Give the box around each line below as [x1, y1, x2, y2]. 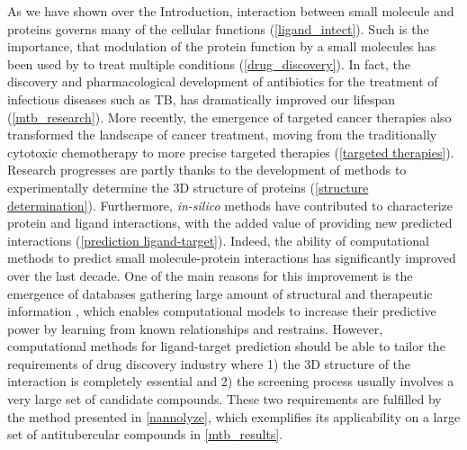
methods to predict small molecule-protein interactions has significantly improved [7, 248, 456, 267]
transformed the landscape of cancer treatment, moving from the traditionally [7, 125, 437, 144]
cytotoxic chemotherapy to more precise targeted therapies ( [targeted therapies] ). [7, 142, 454, 161]
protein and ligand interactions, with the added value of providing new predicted [7, 213, 453, 232]
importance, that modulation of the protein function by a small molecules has [7, 37, 436, 56]
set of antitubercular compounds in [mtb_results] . [7, 425, 283, 444]
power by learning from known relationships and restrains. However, [7, 319, 383, 337]
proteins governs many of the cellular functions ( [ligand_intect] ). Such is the [7, 19, 429, 38]
